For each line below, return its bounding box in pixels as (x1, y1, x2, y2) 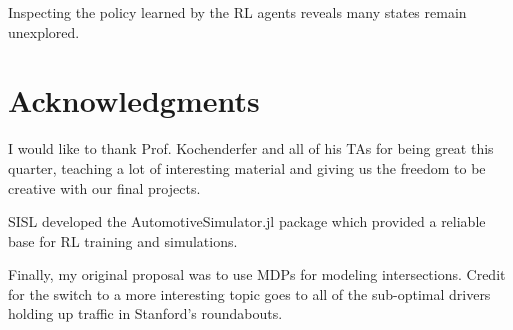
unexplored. (8, 21, 80, 42)
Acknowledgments (8, 80, 260, 121)
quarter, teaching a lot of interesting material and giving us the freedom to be (8, 157, 486, 178)
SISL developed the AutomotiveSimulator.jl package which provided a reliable (8, 211, 486, 232)
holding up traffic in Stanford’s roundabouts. (8, 303, 283, 324)
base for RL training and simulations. (8, 230, 238, 251)
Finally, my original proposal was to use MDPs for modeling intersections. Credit (8, 264, 506, 285)
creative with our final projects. (8, 177, 201, 198)
